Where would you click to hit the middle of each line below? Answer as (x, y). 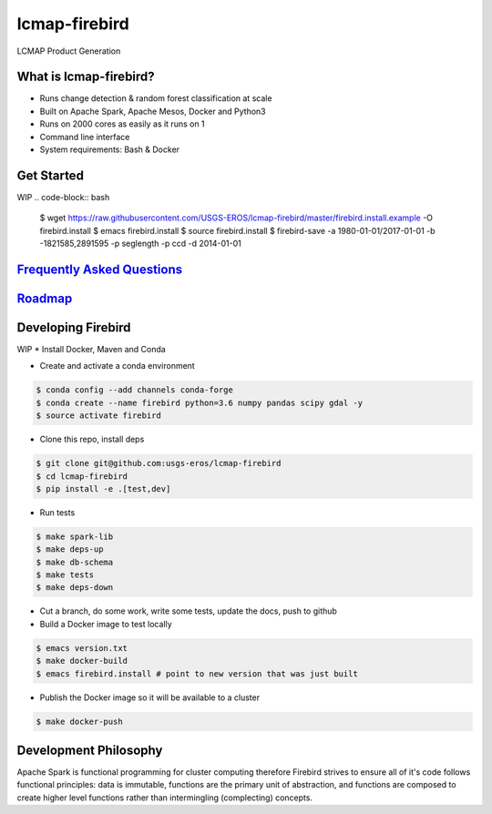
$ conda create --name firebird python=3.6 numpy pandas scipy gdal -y (200, 402)
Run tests (57, 512)
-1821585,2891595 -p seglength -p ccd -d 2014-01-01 (140, 244)
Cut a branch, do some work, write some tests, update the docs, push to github (188, 611)
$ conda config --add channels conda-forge (135, 390)
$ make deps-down (75, 588)
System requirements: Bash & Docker (110, 149)
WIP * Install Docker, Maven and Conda (91, 350)
